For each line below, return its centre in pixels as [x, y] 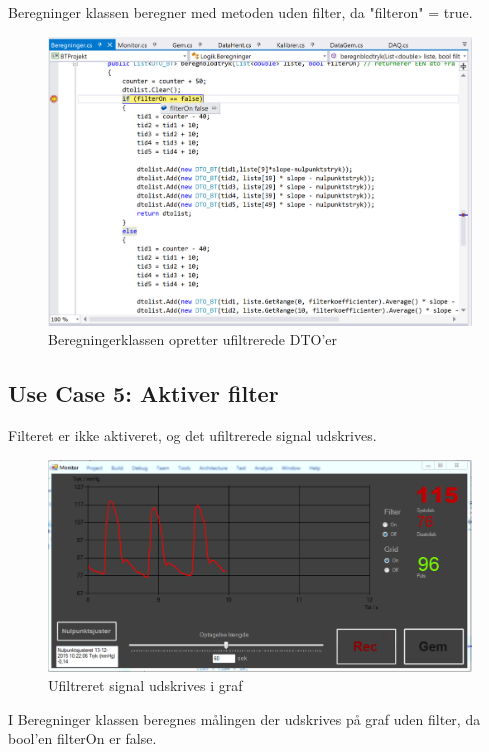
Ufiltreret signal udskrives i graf [145, 685]
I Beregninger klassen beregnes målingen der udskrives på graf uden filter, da [244, 718]
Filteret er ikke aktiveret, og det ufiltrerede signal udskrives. [192, 435]
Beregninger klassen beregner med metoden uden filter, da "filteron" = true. [240, 12]
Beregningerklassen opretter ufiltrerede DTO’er [192, 339]
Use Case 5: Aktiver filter [143, 393]
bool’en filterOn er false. [82, 738]
